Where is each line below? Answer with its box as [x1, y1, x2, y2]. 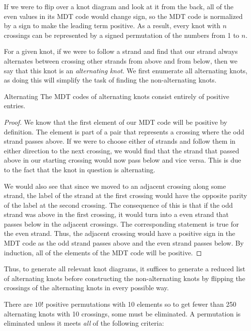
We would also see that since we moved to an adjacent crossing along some [4, 181, 226, 191]
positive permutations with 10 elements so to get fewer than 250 [46, 299, 236, 309]
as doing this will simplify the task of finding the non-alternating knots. [4, 75, 217, 85]
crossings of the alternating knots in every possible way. [4, 282, 169, 293]
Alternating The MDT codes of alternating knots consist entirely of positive [4, 91, 230, 101]
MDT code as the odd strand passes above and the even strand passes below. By [4, 238, 244, 248]
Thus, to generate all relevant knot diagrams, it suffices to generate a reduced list [4, 264, 246, 274]
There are [4, 299, 33, 309]
